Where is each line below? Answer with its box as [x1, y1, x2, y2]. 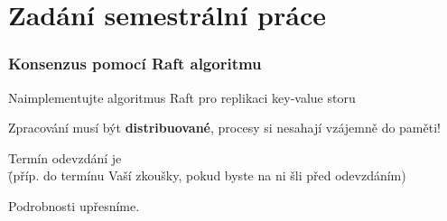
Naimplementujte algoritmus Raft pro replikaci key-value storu [8, 87, 356, 106]
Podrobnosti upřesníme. [8, 196, 140, 215]
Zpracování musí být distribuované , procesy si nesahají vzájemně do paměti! [8, 118, 441, 137]
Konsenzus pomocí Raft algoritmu [8, 52, 262, 75]
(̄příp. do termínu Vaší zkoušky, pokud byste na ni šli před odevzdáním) [8, 166, 406, 185]
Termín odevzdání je [8, 148, 122, 167]
